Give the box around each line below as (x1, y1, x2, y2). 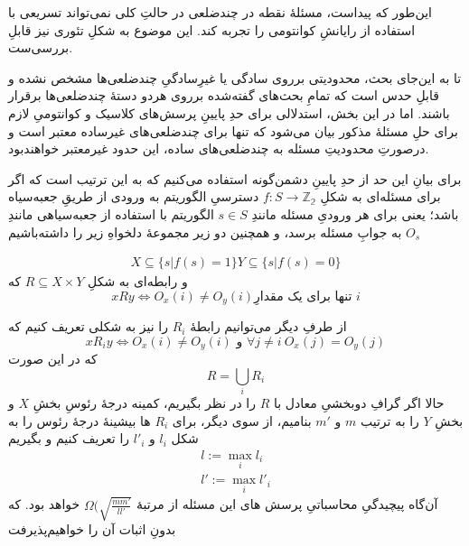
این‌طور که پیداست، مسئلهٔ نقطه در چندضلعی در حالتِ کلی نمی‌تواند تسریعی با (8, 3, 432, 21)
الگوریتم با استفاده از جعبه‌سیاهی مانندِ (8, 204, 214, 223)
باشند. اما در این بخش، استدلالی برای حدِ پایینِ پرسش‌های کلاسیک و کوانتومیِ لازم (8, 103, 450, 122)
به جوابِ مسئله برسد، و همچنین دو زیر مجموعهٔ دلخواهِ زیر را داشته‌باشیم (8, 222, 402, 241)
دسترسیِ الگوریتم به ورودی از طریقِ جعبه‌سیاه (8, 187, 259, 206)
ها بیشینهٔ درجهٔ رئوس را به (8, 411, 151, 430)
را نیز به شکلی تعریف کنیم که (8, 317, 169, 336)
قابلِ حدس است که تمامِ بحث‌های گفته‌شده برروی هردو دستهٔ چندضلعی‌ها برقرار (8, 86, 439, 105)
